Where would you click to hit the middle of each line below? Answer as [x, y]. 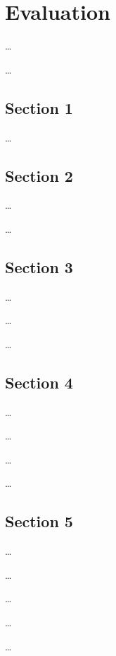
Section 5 [39, 521]
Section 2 [39, 175]
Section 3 [39, 266]
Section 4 [39, 382]
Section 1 [39, 107]
